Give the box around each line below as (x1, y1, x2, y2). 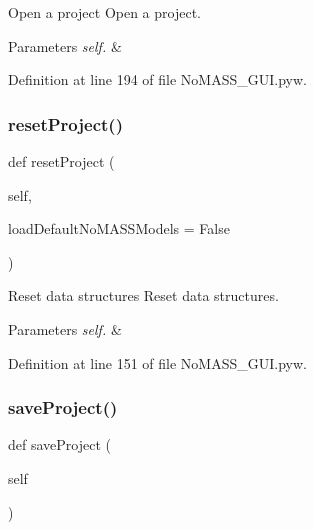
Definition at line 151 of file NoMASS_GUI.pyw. (8, 352, 307, 373)
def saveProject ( (8, 434, 111, 455)
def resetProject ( (8, 151, 115, 171)
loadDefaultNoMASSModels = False (8, 218, 230, 239)
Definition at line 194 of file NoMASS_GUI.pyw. (8, 69, 307, 90)
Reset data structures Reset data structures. (8, 285, 279, 306)
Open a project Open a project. (8, 2, 201, 22)
